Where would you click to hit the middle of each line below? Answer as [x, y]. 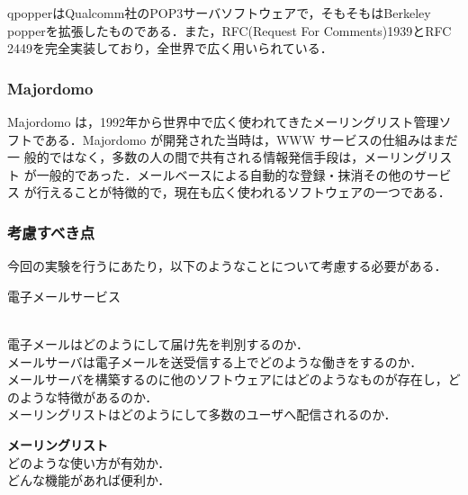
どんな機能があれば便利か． [89, 480]
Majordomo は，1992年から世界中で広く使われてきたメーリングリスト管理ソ [229, 121]
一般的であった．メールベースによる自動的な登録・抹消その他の [225, 174]
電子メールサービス [64, 296]
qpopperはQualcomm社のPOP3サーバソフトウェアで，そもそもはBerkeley [219, 13]
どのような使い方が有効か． [89, 462]
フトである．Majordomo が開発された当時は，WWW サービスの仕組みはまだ [233, 139]
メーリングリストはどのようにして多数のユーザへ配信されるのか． [202, 414]
